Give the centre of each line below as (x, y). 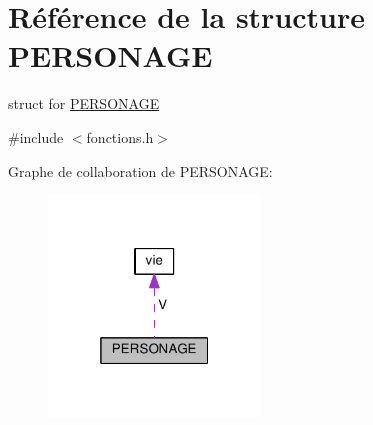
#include (36, 136)
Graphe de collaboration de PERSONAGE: (140, 170)
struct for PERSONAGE (84, 103)
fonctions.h (120, 136)
